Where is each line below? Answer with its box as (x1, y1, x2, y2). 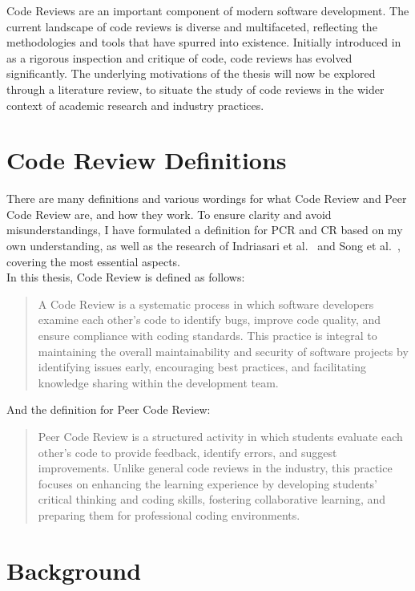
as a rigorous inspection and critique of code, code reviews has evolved (6, 49, 353, 66)
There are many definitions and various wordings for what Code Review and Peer (6, 190, 407, 207)
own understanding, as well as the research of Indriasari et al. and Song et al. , (6, 237, 401, 254)
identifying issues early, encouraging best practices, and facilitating (38, 358, 367, 375)
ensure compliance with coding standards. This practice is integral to (38, 327, 377, 344)
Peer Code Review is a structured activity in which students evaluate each (38, 428, 403, 444)
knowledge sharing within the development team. (38, 374, 279, 391)
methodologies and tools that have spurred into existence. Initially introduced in (6, 34, 401, 51)
